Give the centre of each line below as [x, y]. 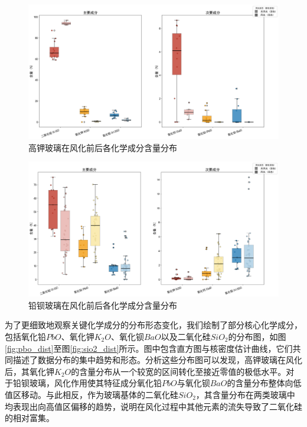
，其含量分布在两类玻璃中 [245, 394]
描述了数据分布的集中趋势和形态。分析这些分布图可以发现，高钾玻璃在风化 [157, 360]
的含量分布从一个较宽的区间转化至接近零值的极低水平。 [179, 371]
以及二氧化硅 [186, 337]
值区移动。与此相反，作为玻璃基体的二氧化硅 [92, 394]
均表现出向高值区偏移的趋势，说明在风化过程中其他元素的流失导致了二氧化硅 [153, 406]
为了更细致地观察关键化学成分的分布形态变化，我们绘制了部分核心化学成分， [153, 325]
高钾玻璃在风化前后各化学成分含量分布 [103, 147]
